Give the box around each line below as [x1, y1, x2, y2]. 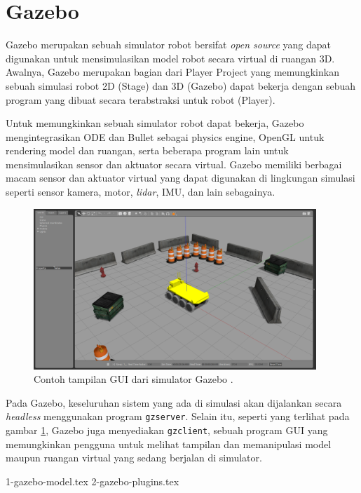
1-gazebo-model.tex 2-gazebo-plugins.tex [6, 473, 179, 488]
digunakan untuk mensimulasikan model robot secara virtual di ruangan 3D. [6, 50, 335, 65]
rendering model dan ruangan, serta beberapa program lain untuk [6, 143, 289, 158]
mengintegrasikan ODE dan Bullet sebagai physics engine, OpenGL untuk [6, 129, 325, 144]
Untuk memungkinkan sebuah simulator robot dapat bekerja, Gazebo [6, 116, 304, 130]
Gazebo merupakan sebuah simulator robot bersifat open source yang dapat [6, 37, 331, 52]
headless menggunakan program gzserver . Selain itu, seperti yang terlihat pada [6, 409, 350, 424]
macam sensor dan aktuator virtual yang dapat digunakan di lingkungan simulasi [6, 170, 355, 185]
